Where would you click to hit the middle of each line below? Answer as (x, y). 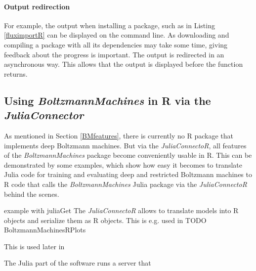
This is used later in (34, 246)
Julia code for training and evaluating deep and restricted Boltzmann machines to (128, 174)
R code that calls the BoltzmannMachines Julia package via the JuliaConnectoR (126, 184)
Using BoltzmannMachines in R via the (107, 100)
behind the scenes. (32, 194)
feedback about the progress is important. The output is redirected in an (114, 54)
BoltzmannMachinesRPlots (45, 230)
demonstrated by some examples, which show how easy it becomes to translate (123, 164)
